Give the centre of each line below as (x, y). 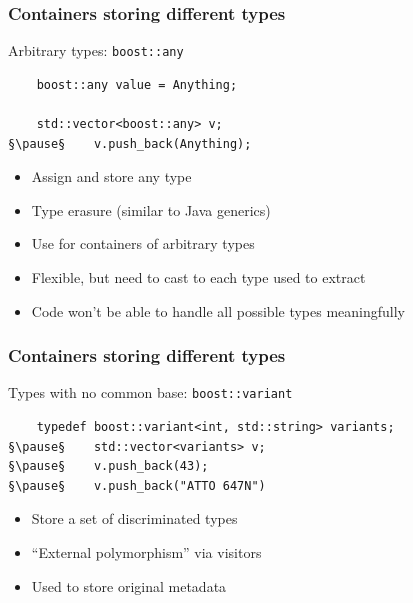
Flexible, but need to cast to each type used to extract (198, 277)
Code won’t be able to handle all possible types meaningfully (218, 310)
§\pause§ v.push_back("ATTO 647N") (137, 485)
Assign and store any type (111, 176)
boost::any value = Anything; (137, 84)
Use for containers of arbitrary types (143, 243)
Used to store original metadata (129, 585)
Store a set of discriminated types (134, 518)
